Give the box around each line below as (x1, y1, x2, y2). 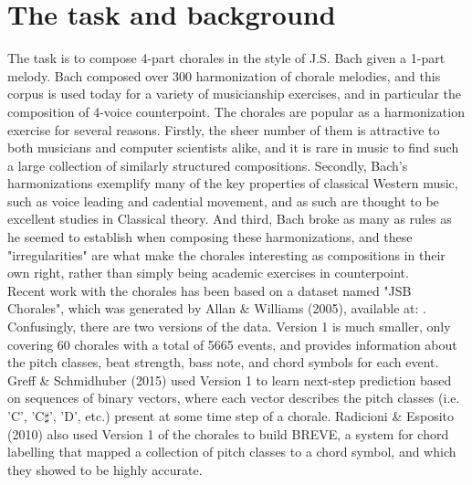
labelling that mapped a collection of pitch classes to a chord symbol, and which (7, 442, 456, 461)
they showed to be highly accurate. (7, 459, 203, 479)
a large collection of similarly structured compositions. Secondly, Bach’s (7, 155, 408, 174)
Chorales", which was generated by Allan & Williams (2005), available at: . (7, 299, 426, 318)
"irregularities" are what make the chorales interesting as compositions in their (7, 245, 446, 264)
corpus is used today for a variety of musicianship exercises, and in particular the (7, 84, 461, 103)
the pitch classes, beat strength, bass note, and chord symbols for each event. (7, 353, 439, 372)
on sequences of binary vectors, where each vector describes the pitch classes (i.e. (7, 388, 460, 407)
